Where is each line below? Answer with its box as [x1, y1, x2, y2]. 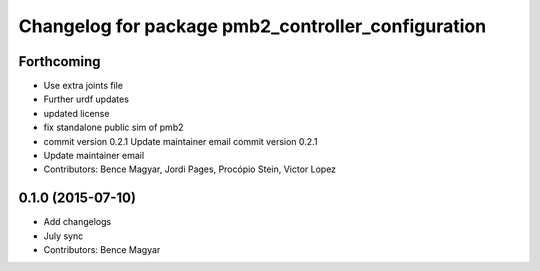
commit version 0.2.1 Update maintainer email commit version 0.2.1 [43, 135, 318, 147]
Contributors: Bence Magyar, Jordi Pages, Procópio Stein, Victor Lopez [43, 163, 337, 175]
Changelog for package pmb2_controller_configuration [18, 15, 487, 37]
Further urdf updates [43, 93, 130, 105]
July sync [43, 230, 84, 242]
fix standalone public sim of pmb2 [43, 121, 184, 134]
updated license [43, 107, 110, 119]
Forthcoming [18, 53, 101, 70]
